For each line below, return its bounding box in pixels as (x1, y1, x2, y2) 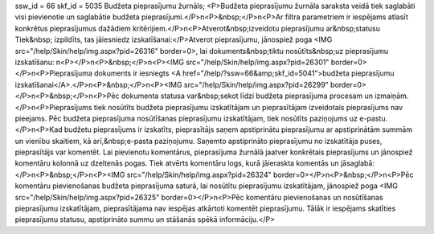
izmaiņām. (375, 91, 409, 101)
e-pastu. (358, 113, 388, 123)
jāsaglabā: (340, 158, 375, 168)
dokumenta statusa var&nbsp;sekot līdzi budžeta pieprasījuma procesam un (121, 91, 374, 101)
